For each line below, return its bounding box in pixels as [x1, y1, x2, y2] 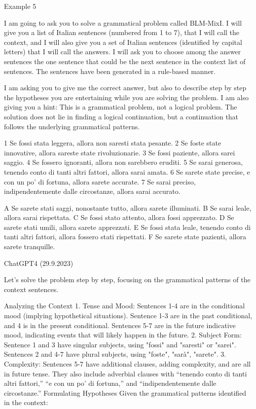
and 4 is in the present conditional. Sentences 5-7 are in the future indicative [4, 320, 236, 330]
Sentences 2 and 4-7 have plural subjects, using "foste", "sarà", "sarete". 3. [4, 349, 226, 359]
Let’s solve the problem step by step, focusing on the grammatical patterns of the [4, 274, 251, 285]
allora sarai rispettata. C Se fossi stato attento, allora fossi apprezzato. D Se [4, 212, 234, 223]
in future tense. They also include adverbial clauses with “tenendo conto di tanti [4, 368, 247, 378]
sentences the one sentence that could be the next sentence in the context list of [4, 56, 246, 66]
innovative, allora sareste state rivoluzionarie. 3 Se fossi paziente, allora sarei [4, 147, 235, 157]
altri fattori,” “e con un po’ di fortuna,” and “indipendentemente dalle [4, 378, 217, 388]
